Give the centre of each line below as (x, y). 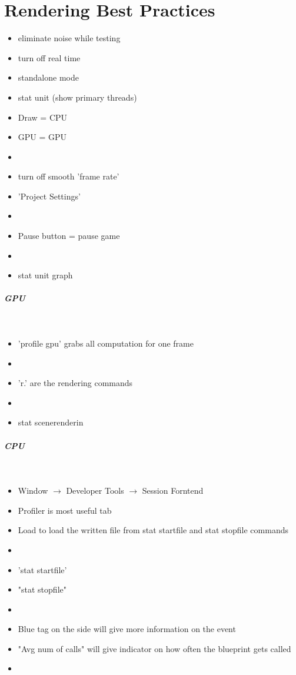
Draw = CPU (43, 117)
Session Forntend (173, 491)
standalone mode (48, 77)
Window (33, 491)
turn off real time (49, 57)
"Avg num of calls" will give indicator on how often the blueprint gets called (154, 648)
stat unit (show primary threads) (77, 97)
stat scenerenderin (51, 422)
